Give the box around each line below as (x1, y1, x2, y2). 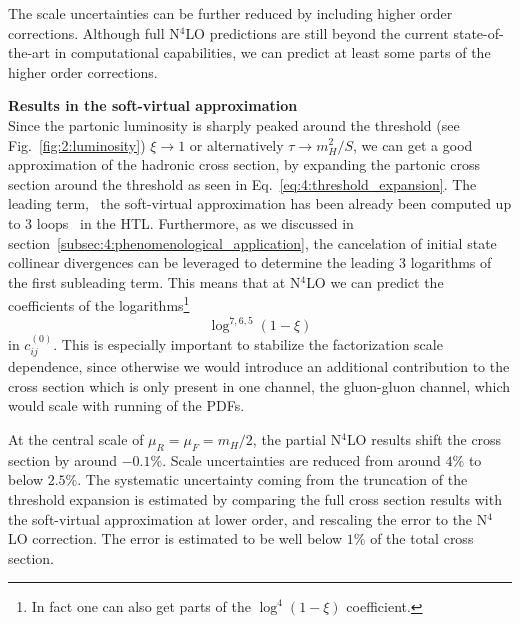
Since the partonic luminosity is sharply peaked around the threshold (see (8, 114, 460, 135)
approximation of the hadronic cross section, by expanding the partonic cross (8, 154, 480, 175)
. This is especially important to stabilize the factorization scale (53, 333, 443, 354)
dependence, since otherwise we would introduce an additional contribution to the (8, 356, 510, 377)
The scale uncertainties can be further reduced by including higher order (8, 3, 453, 23)
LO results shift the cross (346, 429, 502, 450)
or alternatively (189, 134, 284, 155)
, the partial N (252, 429, 342, 450)
